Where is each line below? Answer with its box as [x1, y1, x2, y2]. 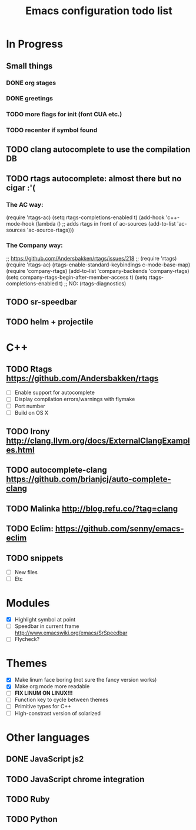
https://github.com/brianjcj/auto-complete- [6, 474, 172, 484]
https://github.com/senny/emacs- [55, 524, 184, 534]
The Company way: [6, 241, 63, 249]
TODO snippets [6, 553, 64, 563]
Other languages [6, 731, 90, 744]
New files [14, 569, 38, 576]
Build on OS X [14, 409, 49, 416]
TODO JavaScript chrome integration [6, 774, 145, 784]
